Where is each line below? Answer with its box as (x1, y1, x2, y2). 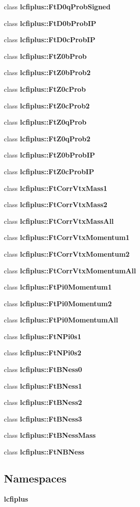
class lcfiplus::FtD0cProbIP (4, 34, 95, 45)
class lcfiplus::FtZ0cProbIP (4, 166, 94, 176)
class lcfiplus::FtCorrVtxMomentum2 (4, 248, 130, 259)
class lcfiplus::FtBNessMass (4, 430, 96, 440)
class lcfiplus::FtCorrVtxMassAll (4, 215, 114, 226)
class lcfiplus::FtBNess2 (4, 397, 82, 407)
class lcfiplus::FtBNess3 (4, 413, 82, 424)
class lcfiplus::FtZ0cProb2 (4, 100, 90, 110)
